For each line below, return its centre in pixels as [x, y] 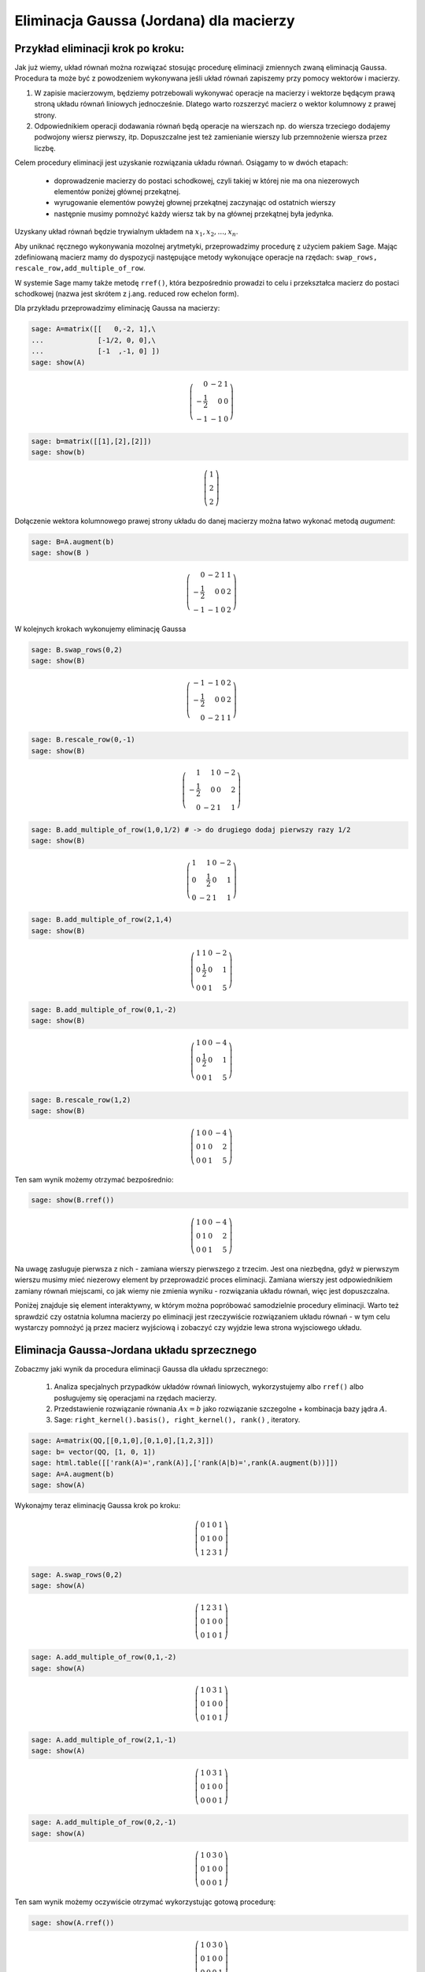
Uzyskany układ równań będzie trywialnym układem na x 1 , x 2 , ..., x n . [126, 233]
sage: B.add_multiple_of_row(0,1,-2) [104, 1009]
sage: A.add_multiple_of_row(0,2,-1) [104, 1823]
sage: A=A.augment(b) [73, 1474]
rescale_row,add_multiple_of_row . [80, 268]
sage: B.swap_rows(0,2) [77, 650]
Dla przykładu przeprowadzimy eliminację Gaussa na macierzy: [117, 308]
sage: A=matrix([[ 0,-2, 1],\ [94, 329]
